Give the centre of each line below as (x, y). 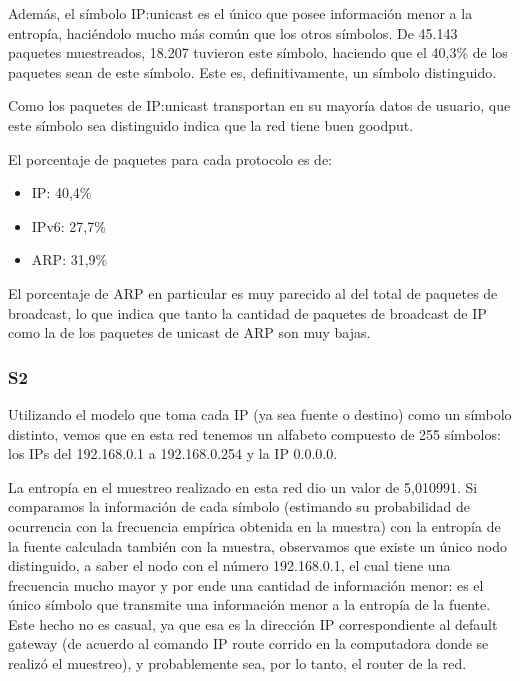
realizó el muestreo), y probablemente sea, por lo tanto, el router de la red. (237, 663)
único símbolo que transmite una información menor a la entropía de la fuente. (249, 604)
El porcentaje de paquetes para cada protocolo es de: (170, 158)
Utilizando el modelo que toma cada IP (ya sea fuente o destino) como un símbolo (260, 413)
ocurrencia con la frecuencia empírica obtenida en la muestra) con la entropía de (254, 525)
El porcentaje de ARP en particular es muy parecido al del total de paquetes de (253, 292)
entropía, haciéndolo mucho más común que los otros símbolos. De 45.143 (233, 32)
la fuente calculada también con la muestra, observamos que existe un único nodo (257, 545)
